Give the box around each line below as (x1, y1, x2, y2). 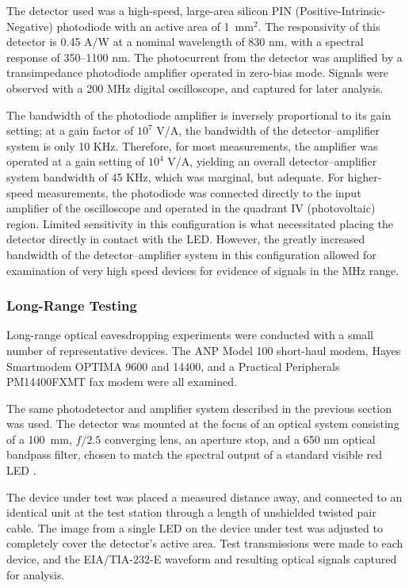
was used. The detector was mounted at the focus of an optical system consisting (6, 415, 399, 432)
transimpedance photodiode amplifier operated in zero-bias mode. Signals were (6, 64, 388, 81)
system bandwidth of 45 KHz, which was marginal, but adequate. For (6, 168, 344, 185)
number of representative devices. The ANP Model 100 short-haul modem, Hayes (6, 342, 401, 358)
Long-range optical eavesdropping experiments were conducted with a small (6, 326, 373, 343)
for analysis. (6, 566, 65, 582)
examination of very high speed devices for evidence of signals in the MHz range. (6, 262, 399, 278)
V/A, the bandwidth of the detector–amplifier (156, 122, 380, 139)
